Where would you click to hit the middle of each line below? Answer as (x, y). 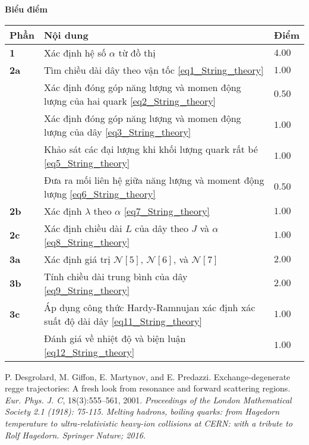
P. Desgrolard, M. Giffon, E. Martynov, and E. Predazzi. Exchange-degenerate (148, 376)
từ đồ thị (137, 52)
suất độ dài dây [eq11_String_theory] (123, 321)
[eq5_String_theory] (87, 162)
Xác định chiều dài (83, 228)
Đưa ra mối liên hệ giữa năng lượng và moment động (154, 180)
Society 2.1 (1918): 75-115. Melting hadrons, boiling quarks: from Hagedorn (142, 411)
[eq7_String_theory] (167, 211)
